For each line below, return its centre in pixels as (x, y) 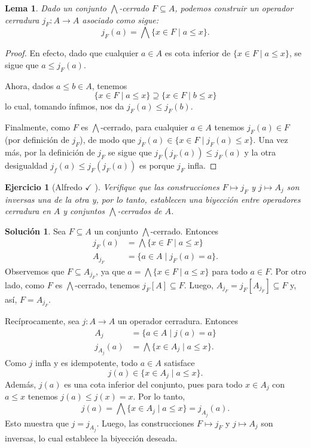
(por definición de (37, 139)
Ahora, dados (29, 85)
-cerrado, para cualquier (144, 127)
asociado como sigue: (121, 19)
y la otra (260, 152)
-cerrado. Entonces (185, 231)
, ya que (110, 271)
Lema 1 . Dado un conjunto (56, 8)
